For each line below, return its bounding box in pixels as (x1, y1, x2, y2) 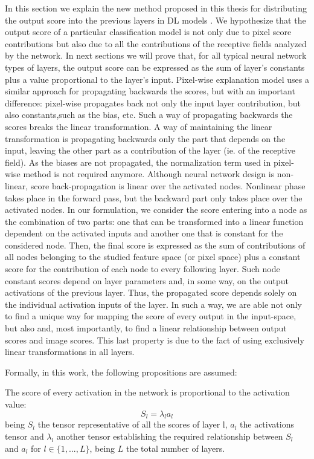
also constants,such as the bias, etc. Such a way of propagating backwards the (5, 108, 293, 121)
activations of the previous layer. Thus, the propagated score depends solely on (5, 286, 297, 299)
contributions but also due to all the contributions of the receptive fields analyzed (5, 37, 307, 50)
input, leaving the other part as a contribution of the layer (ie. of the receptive (5, 144, 295, 157)
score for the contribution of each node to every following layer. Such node (5, 262, 280, 275)
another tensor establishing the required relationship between (56, 429, 283, 442)
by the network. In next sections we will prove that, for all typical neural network (5, 49, 307, 62)
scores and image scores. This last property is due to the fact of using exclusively (5, 333, 304, 346)
